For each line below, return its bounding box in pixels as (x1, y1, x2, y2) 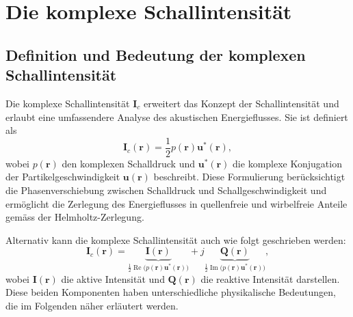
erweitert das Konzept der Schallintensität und (143, 96, 339, 110)
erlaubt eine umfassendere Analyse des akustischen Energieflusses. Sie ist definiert (5, 109, 348, 124)
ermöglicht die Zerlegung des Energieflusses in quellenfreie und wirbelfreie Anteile (5, 196, 348, 210)
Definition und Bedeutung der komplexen (5, 44, 306, 65)
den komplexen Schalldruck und (62, 156, 196, 170)
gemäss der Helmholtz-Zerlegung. (5, 210, 144, 224)
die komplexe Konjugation (233, 156, 342, 170)
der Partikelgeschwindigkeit (5, 169, 120, 184)
